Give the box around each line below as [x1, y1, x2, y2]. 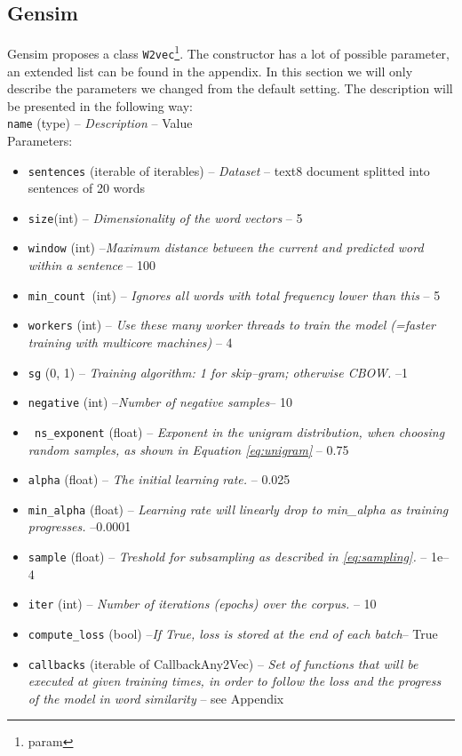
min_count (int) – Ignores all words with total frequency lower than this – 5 [28, 285, 441, 304]
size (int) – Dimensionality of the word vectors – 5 [28, 208, 303, 227]
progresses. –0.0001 [28, 517, 131, 536]
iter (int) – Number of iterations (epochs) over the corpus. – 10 [28, 594, 377, 613]
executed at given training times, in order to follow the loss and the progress [28, 672, 442, 690]
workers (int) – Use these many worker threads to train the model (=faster [28, 315, 435, 334]
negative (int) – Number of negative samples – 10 [28, 393, 292, 411]
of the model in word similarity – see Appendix [28, 688, 284, 707]
